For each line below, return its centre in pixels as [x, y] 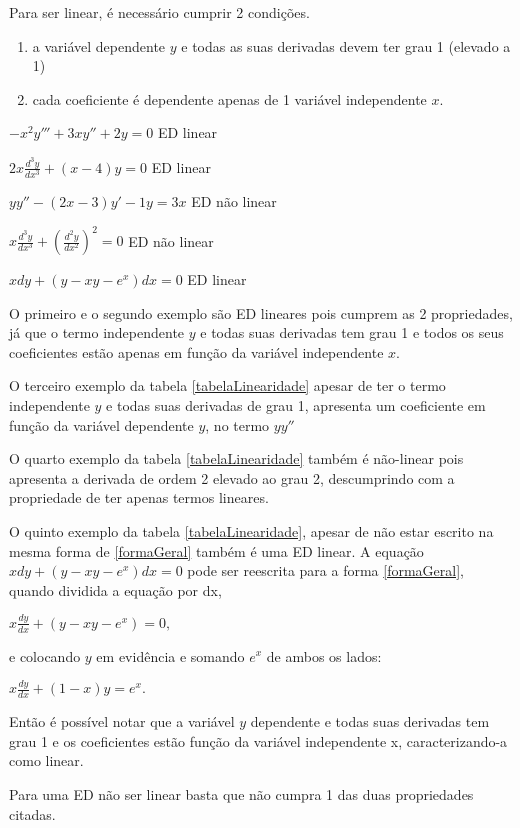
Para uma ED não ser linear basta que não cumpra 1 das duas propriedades [241, 794]
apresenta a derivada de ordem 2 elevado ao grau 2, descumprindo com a [232, 477]
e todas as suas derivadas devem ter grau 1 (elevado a [346, 45]
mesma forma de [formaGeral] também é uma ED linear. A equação [216, 550]
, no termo [237, 424]
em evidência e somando [170, 655]
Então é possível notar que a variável [122, 721]
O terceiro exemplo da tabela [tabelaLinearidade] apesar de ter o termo [227, 385]
